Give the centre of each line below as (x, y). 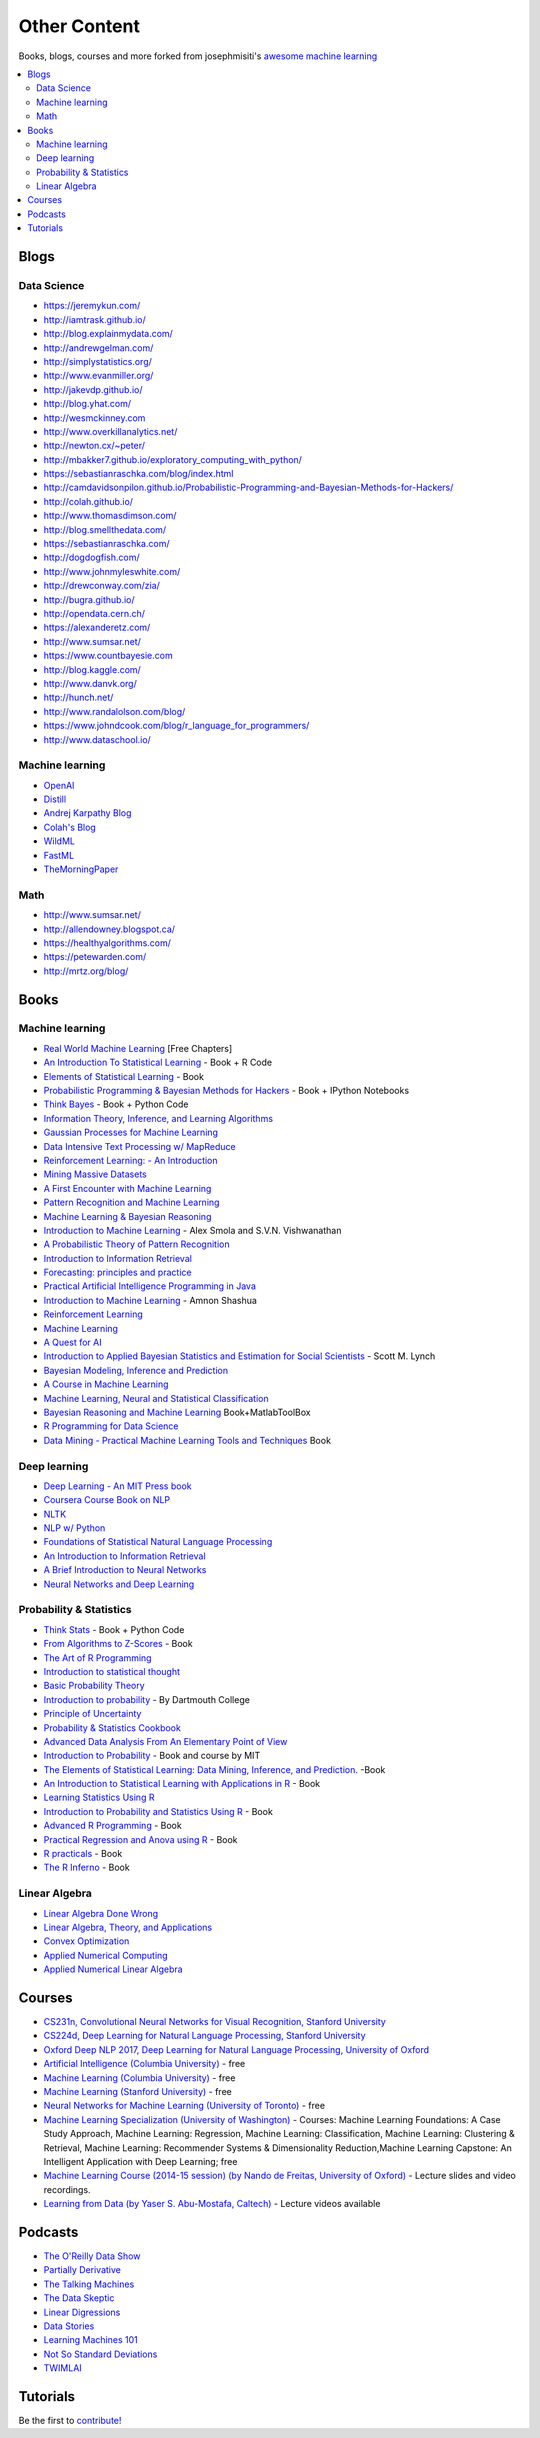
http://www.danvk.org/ (90, 683)
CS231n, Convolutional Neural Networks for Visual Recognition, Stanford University (215, 2022)
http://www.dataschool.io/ (97, 739)
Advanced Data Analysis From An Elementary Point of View (165, 1741)
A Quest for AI (72, 1342)
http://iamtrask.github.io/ (95, 319)
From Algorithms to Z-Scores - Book (118, 1644)
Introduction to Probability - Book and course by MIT (152, 1756)
